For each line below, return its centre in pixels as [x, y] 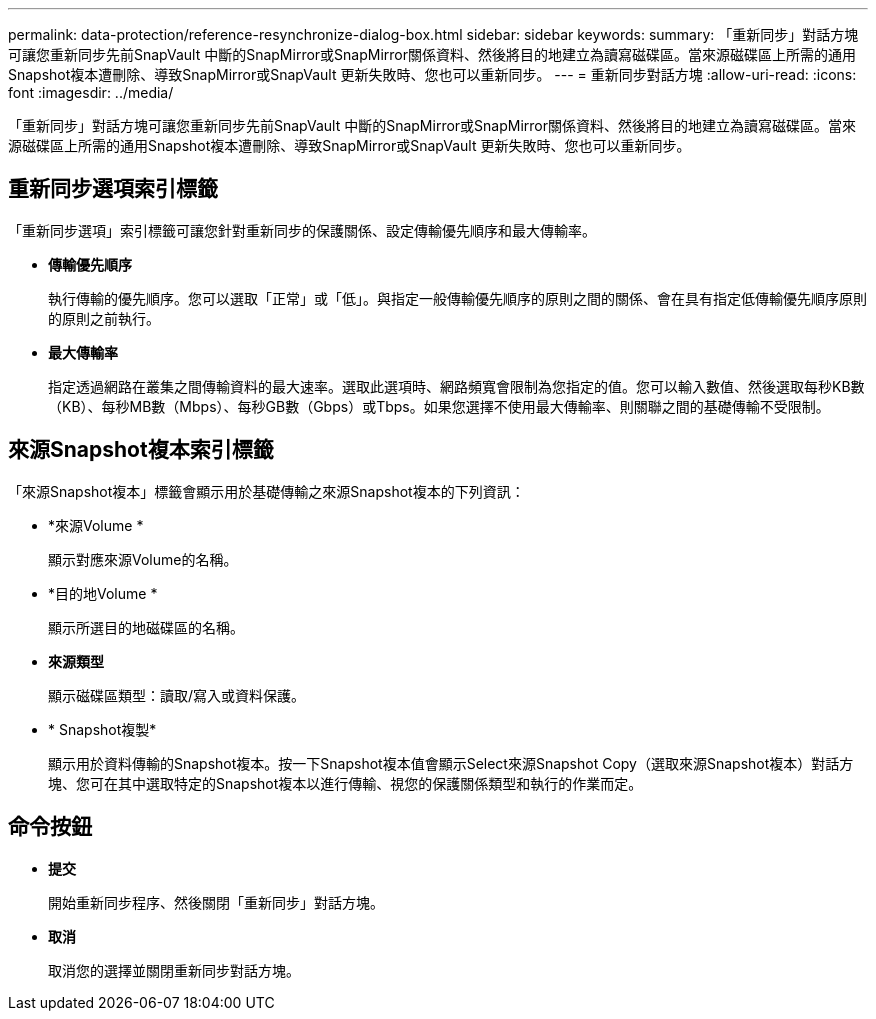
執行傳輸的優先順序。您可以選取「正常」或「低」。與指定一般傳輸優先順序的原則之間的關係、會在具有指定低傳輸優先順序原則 [457, 298]
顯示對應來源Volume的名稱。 [143, 559]
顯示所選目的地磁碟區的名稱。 [146, 627]
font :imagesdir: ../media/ [91, 92]
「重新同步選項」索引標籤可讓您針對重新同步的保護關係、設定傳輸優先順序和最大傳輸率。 [302, 230]
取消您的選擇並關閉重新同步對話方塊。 [174, 970]
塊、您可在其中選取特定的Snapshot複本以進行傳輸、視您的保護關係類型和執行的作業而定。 [345, 783]
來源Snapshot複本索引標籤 [141, 450]
